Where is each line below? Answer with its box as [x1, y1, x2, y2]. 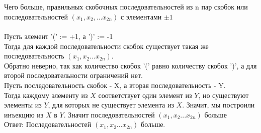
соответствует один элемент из [98, 89, 192, 100]
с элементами [121, 11, 162, 21]
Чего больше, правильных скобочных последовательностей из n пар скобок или [4, 1, 248, 12]
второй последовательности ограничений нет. [4, 70, 143, 80]
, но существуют [198, 89, 249, 100]
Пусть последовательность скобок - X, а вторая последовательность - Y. [4, 79, 226, 90]
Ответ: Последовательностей [4, 119, 92, 129]
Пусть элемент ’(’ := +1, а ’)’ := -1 [4, 30, 113, 41]
